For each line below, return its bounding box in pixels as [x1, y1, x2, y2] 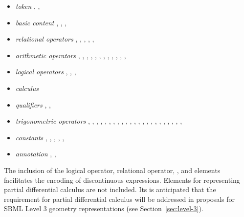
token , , [15, 1, 40, 11]
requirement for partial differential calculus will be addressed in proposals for [4, 194, 235, 204]
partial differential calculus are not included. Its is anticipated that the [4, 184, 216, 195]
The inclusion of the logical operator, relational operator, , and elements [4, 165, 221, 175]
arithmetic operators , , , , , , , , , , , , [15, 50, 126, 60]
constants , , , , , [15, 132, 65, 142]
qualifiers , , [15, 99, 51, 109]
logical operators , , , [15, 66, 76, 77]
